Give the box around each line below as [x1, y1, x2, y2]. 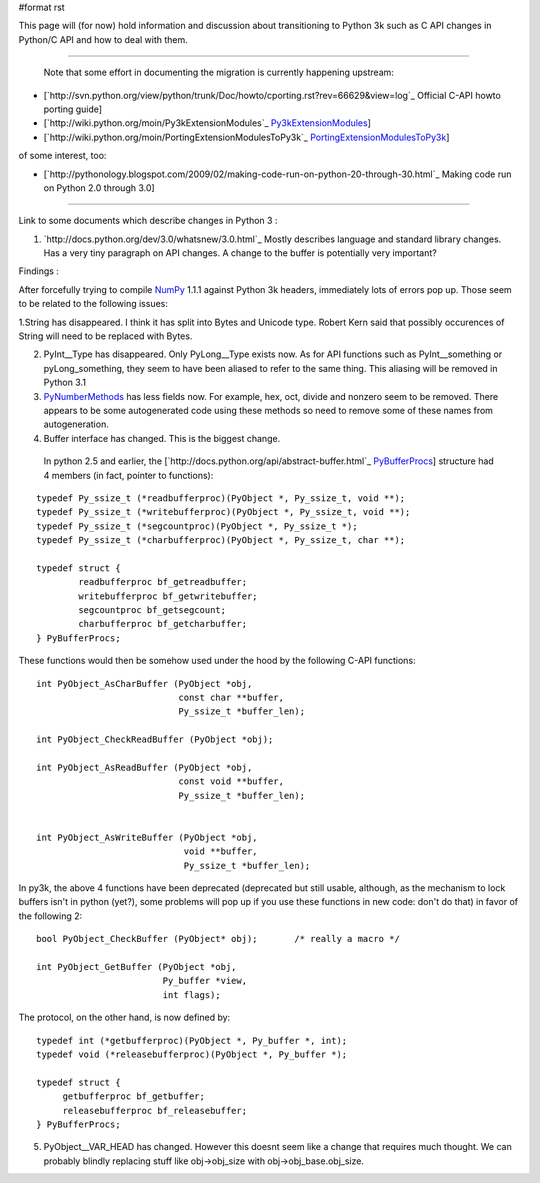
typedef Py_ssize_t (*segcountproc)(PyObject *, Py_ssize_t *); [36, 520, 359, 532]
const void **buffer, [178, 776, 285, 787]
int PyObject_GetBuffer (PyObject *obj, [36, 961, 237, 973]
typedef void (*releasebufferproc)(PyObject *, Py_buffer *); [36, 1049, 348, 1060]
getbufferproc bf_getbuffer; [62, 1091, 205, 1102]
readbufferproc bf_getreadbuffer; [78, 576, 248, 588]
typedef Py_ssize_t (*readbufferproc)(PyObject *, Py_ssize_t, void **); [36, 492, 406, 504]
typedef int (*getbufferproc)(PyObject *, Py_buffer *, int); [36, 1035, 348, 1046]
